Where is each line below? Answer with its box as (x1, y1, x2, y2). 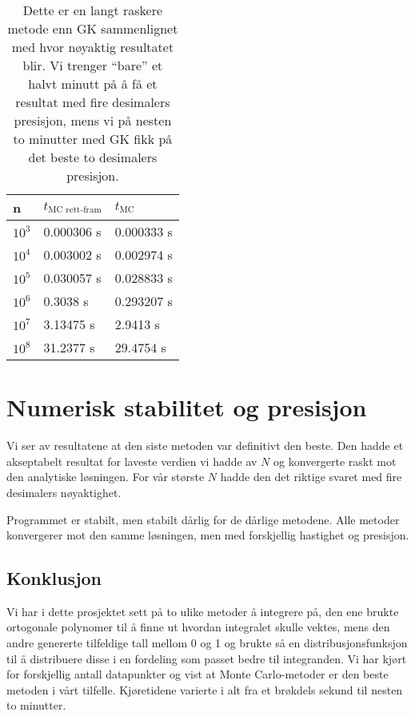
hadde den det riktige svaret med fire (220, 468, 402, 485)
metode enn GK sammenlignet (7, 19, 178, 38)
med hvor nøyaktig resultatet (11, 38, 174, 56)
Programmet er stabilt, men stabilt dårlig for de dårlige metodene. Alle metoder (6, 511, 400, 527)
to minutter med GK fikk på (13, 129, 173, 148)
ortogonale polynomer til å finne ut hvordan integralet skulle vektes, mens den (6, 619, 390, 635)
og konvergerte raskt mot (273, 452, 397, 469)
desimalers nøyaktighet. (6, 483, 122, 500)
